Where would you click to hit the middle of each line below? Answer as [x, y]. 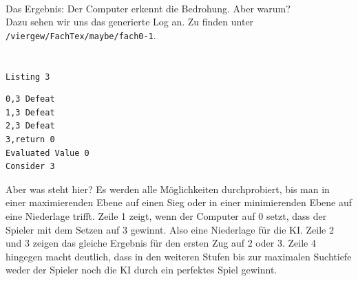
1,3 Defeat [30, 112]
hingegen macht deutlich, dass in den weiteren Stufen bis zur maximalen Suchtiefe [179, 256]
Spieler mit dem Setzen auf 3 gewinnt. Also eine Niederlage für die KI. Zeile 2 [170, 229]
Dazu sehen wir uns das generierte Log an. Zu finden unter [130, 22]
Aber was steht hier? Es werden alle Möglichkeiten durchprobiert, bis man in [168, 189]
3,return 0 [30, 140]
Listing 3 [28, 77]
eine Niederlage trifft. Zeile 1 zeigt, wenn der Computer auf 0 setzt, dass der [166, 216]
